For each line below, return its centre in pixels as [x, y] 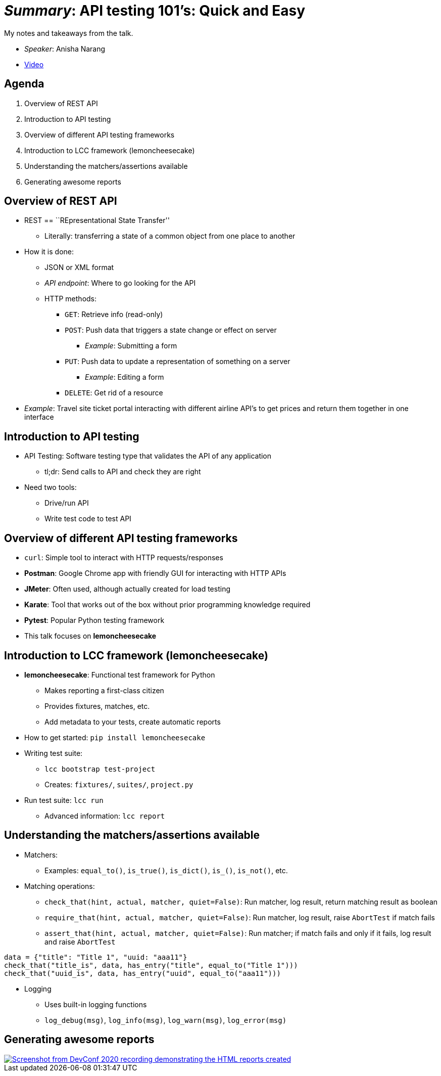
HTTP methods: [71, 299]
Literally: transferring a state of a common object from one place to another [170, 236]
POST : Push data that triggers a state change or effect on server [171, 330]
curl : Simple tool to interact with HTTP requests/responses [124, 558]
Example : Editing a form [125, 377]
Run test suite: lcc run [64, 800]
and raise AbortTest [80, 941]
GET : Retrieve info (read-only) [114, 315]
